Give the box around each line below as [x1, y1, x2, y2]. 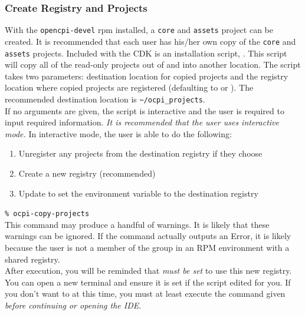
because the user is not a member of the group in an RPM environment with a [5, 241, 290, 254]
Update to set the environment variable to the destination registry [18, 187, 258, 199]
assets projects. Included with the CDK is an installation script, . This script [5, 47, 287, 59]
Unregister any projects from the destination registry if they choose [18, 147, 263, 160]
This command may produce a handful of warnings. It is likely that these [5, 218, 270, 230]
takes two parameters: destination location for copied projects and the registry [5, 69, 288, 82]
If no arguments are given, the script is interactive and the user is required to [5, 104, 284, 117]
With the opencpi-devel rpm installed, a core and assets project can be [5, 24, 273, 36]
